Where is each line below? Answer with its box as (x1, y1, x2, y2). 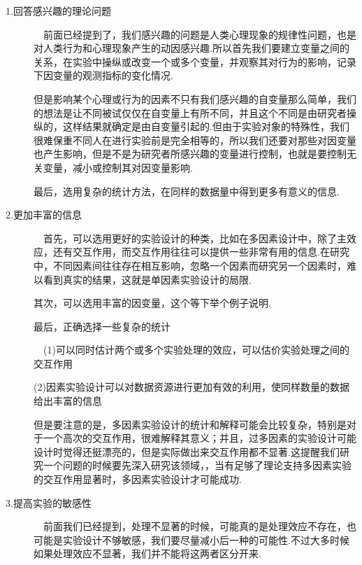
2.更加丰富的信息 (6, 207, 82, 222)
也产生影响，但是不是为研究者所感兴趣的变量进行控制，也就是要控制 (34, 146, 347, 161)
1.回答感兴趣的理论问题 (6, 4, 111, 18)
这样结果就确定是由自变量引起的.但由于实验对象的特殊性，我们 (62, 119, 349, 134)
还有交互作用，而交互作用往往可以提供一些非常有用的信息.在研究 (52, 244, 349, 259)
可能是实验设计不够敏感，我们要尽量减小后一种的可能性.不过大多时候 (34, 532, 349, 547)
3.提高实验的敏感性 (6, 495, 92, 510)
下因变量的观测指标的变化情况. (34, 68, 173, 83)
